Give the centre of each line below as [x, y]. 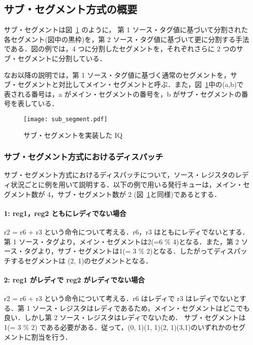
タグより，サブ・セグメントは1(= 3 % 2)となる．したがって [119, 251]
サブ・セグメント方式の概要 [71, 9]
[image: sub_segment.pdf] [65, 119]
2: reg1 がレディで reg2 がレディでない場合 [74, 279]
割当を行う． [51, 336]
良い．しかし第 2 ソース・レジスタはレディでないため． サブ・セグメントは [125, 317]
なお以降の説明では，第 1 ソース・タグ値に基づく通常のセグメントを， [117, 75]
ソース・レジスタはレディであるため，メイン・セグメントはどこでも [141, 308]
